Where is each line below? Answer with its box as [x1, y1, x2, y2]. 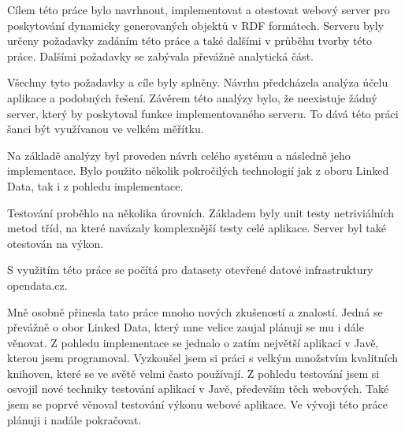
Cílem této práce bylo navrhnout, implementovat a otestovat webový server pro [7, 2, 390, 17]
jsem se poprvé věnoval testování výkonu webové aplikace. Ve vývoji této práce [7, 396, 388, 413]
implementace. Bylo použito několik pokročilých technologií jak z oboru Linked [7, 162, 389, 179]
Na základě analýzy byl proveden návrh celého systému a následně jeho [7, 146, 351, 163]
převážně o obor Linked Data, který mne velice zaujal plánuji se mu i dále [7, 319, 364, 335]
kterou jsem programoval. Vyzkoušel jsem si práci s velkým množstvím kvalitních [7, 350, 399, 366]
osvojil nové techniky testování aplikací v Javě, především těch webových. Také [7, 380, 389, 397]
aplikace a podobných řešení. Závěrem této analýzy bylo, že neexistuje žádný [7, 89, 377, 105]
